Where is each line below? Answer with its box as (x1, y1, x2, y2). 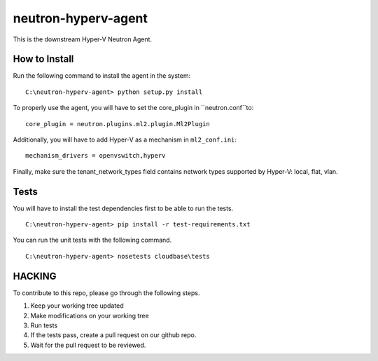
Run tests (30, 321, 58, 329)
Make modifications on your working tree (30, 311, 150, 320)
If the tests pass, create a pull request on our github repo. (30, 331, 197, 339)
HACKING (13, 270, 57, 282)
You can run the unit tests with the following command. (13, 236, 172, 245)
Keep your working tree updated (30, 301, 124, 310)
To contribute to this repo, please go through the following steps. (13, 288, 200, 297)
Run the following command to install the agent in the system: (13, 71, 191, 80)
